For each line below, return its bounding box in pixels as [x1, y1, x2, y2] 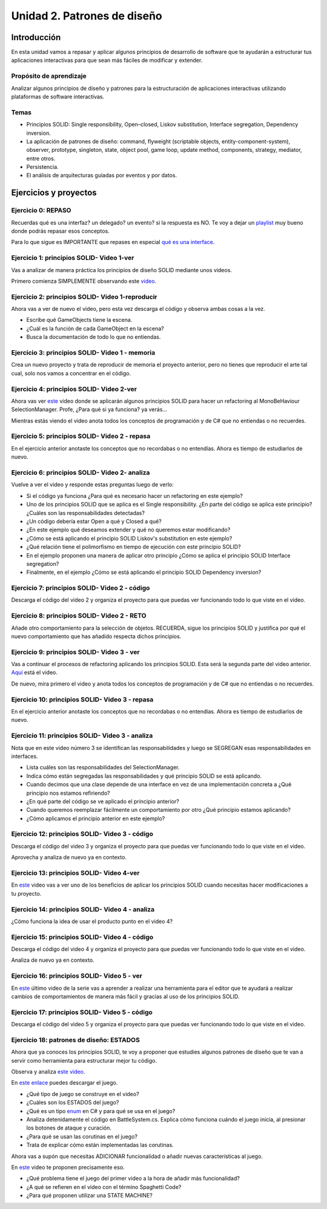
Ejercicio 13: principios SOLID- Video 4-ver [11, 868, 140, 877]
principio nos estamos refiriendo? [26, 789, 110, 797]
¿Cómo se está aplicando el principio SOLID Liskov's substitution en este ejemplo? [26, 534, 233, 542]
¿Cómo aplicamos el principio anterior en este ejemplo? [26, 814, 165, 822]
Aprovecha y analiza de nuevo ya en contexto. [11, 854, 127, 861]
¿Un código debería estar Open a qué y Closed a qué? [26, 517, 162, 525]
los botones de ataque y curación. [26, 1124, 111, 1132]
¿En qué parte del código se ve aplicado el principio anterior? [26, 797, 180, 805]
